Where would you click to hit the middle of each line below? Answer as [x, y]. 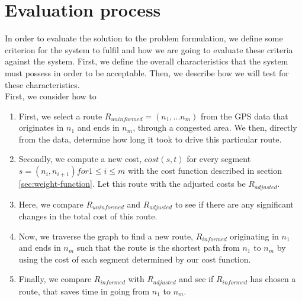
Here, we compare [51, 204]
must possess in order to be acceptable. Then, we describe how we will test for [147, 72]
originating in [254, 236]
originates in [41, 127]
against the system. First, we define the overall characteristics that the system [147, 61]
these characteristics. [42, 84]
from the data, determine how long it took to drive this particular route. [150, 139]
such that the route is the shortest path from [158, 247]
